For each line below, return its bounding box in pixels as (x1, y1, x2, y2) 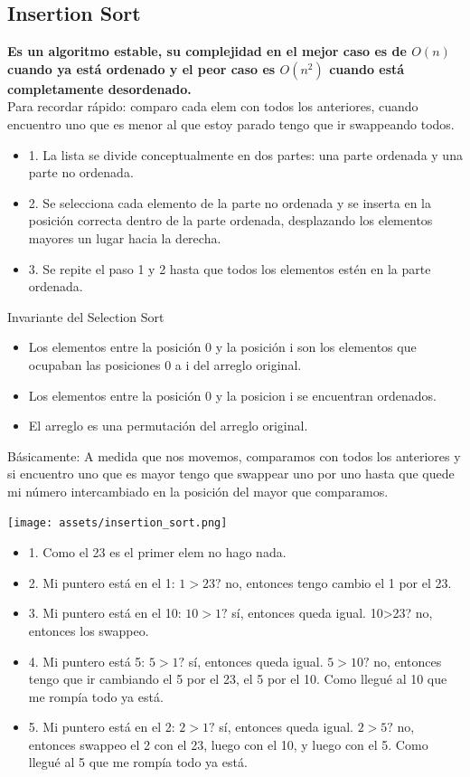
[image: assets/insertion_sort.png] (7, 516, 228, 530)
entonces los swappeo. (28, 621, 149, 640)
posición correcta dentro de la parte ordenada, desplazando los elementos (28, 211, 433, 230)
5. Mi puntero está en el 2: (28, 717, 175, 736)
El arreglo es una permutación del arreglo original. (28, 416, 308, 435)
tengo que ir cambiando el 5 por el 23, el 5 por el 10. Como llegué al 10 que (28, 669, 447, 688)
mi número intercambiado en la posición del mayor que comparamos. (7, 481, 389, 500)
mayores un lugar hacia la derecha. (28, 228, 221, 247)
